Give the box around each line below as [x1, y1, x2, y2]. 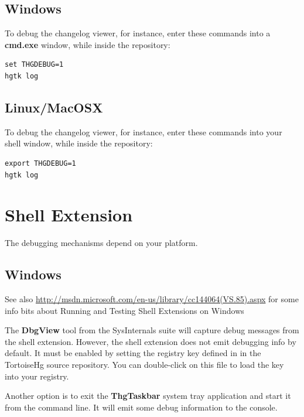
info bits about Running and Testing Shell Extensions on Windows [5, 304, 244, 316]
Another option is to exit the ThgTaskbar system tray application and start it [5, 389, 291, 402]
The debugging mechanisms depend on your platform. [5, 237, 198, 249]
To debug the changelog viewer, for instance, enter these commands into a [5, 27, 271, 39]
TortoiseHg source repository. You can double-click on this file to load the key [5, 358, 284, 371]
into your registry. [5, 370, 69, 382]
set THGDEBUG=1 [5, 60, 64, 69]
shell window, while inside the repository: [5, 137, 153, 149]
